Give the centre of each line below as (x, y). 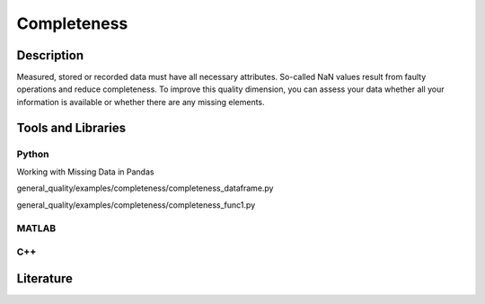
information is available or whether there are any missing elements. (141, 102)
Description (50, 55)
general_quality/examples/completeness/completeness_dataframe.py (145, 188)
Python (33, 154)
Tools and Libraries (71, 127)
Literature (45, 278)
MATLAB (36, 228)
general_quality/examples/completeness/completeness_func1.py (136, 205)
